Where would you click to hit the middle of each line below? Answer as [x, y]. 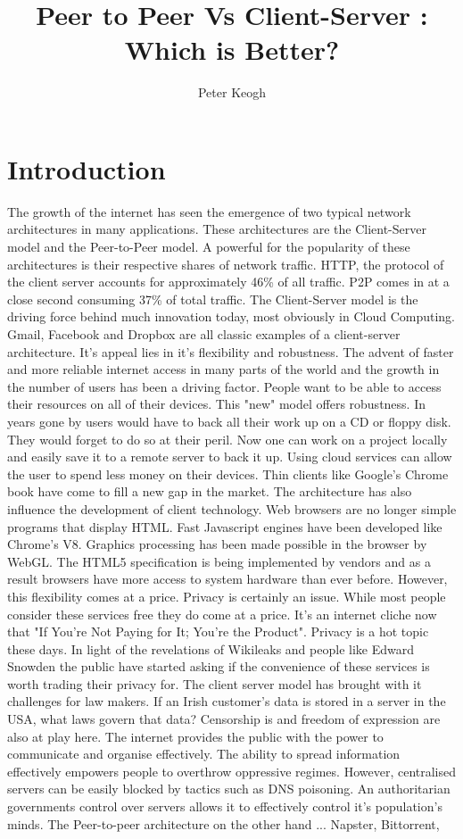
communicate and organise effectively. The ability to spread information [204, 754]
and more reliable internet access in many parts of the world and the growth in [223, 369]
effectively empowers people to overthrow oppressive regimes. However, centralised [232, 771]
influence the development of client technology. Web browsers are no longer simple [232, 508]
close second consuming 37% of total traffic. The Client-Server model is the [213, 299]
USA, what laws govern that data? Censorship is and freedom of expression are [224, 719]
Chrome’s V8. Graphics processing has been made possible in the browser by [217, 544]
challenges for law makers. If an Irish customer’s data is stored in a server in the [227, 701]
